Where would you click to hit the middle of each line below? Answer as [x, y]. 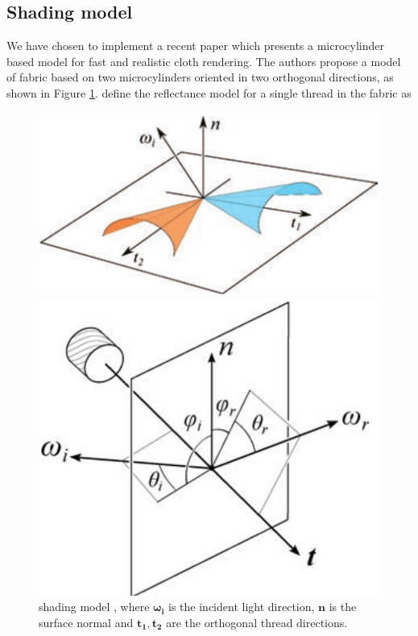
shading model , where [94, 607]
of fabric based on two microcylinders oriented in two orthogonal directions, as [200, 77]
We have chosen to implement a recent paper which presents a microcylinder [195, 46]
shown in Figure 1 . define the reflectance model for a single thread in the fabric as [209, 92]
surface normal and [86, 622]
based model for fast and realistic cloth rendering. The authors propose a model [204, 61]
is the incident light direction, [242, 607]
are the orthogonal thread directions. [257, 622]
